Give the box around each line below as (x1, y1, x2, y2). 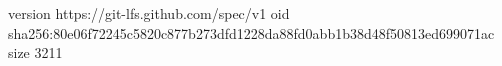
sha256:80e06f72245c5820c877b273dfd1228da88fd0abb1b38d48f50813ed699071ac (8, 22, 495, 43)
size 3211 (8, 42, 63, 63)
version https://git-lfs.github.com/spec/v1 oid (8, 3, 290, 23)
